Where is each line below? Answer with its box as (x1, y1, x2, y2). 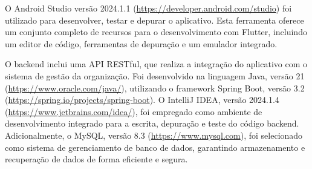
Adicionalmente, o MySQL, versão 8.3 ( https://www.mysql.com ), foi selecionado (5, 128, 303, 141)
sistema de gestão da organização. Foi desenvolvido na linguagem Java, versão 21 (5, 69, 305, 82)
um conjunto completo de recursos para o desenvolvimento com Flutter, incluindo (5, 25, 307, 38)
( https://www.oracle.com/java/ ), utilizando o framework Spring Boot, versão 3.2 (5, 81, 305, 94)
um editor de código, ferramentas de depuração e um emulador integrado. (5, 37, 278, 50)
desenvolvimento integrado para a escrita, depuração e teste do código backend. (5, 117, 299, 130)
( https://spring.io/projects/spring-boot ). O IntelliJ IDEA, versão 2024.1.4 (5, 93, 279, 106)
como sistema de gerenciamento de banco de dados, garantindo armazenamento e (5, 141, 305, 153)
